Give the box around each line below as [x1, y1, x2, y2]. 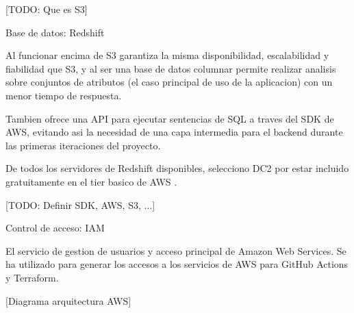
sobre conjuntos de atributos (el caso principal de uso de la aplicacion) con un [5, 75, 333, 89]
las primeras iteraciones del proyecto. [5, 138, 161, 152]
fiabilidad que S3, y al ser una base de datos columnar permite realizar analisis [5, 61, 336, 75]
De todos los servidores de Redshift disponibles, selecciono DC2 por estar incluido [5, 161, 349, 175]
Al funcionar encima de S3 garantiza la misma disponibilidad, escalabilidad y [5, 48, 329, 62]
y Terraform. [5, 270, 59, 284]
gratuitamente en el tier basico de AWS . [5, 174, 177, 188]
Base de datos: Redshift [5, 25, 105, 39]
